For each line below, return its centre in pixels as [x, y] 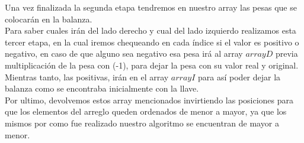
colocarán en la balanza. [49, 19]
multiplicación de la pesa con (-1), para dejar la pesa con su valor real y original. [152, 65]
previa [287, 53]
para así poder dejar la [239, 77]
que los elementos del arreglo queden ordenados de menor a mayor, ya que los [146, 111]
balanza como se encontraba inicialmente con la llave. [102, 88]
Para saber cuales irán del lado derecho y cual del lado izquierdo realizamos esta [151, 30]
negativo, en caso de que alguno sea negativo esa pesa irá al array [124, 53]
